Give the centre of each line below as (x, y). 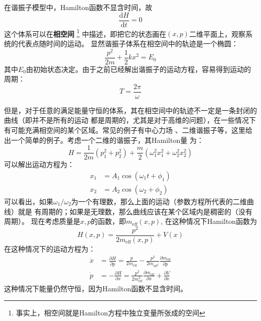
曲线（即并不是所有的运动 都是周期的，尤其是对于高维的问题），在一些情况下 (130, 120)
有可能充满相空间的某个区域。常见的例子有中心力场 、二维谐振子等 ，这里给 (128, 130)
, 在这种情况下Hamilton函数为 (209, 221)
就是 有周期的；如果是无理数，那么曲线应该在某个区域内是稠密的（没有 (135, 211)
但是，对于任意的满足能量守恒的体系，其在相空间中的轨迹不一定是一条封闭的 (130, 110)
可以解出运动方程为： (39, 164)
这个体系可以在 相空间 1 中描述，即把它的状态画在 (85, 33)
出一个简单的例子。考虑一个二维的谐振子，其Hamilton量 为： (104, 140)
